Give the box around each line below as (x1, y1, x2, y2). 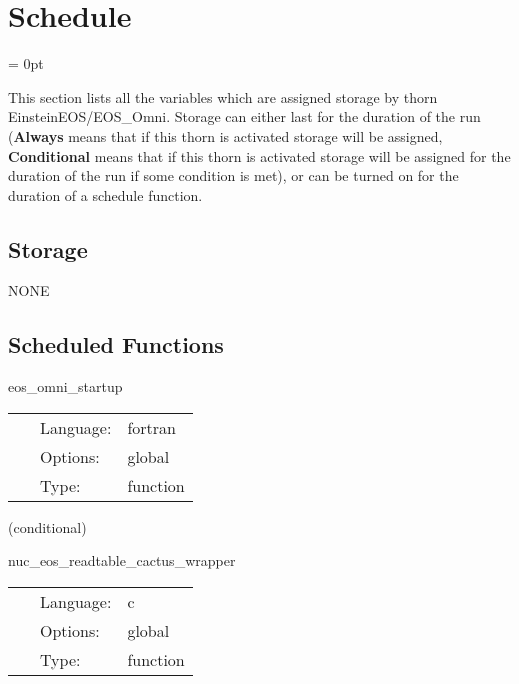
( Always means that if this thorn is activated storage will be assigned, (8, 125, 443, 146)
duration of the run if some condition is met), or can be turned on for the (8, 165, 459, 186)
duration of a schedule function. (8, 184, 203, 205)
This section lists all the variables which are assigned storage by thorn (8, 86, 438, 107)
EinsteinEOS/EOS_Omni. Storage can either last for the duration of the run (8, 106, 481, 127)
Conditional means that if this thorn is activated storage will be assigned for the (8, 145, 511, 166)
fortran (127, 415, 176, 439)
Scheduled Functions (8, 329, 224, 360)
